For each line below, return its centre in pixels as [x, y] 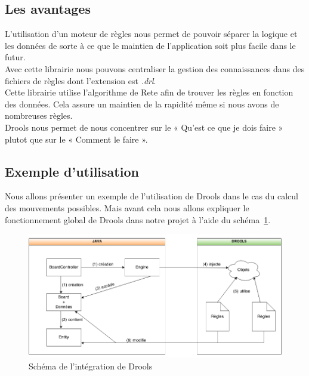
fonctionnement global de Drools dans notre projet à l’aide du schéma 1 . [138, 219]
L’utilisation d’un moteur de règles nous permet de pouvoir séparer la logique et [151, 34]
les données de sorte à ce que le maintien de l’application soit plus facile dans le [150, 45]
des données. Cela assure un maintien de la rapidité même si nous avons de [142, 104]
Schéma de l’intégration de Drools [91, 366]
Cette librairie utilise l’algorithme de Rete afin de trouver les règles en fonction [149, 92]
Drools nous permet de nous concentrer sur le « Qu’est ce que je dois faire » [144, 127]
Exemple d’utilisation [72, 171]
